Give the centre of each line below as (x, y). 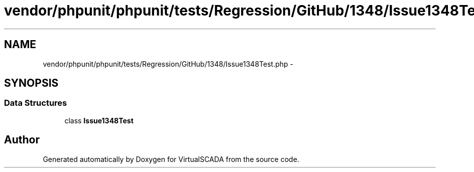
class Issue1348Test (99, 120)
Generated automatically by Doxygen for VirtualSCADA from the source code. (171, 159)
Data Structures (36, 103)
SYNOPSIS (31, 83)
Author (22, 140)
